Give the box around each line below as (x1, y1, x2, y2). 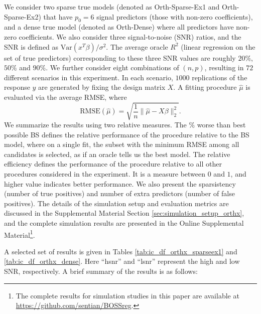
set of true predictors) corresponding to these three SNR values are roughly (4, 52, 236, 63)
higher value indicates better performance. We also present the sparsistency (4, 178, 236, 189)
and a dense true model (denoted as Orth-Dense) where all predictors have (4, 22, 234, 32)
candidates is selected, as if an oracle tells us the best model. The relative (4, 148, 230, 159)
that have (43, 11, 73, 22)
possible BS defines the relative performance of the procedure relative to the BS (4, 129, 249, 139)
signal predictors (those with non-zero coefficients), (96, 11, 253, 22)
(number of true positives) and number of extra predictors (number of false (4, 188, 235, 199)
